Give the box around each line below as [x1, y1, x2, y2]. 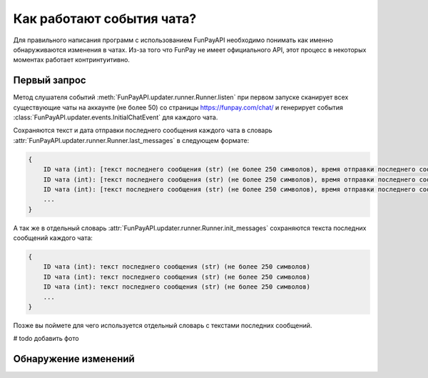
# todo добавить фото [13, 334, 79, 343]
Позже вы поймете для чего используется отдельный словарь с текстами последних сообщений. [13, 322, 312, 330]
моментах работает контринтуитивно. [13, 56, 130, 64]
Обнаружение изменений [13, 353, 135, 365]
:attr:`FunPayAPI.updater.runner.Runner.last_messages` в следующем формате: [13, 136, 250, 144]
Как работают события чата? [13, 11, 197, 26]
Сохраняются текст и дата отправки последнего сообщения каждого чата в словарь [13, 126, 272, 135]
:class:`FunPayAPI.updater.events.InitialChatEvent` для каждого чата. [13, 113, 218, 121]
